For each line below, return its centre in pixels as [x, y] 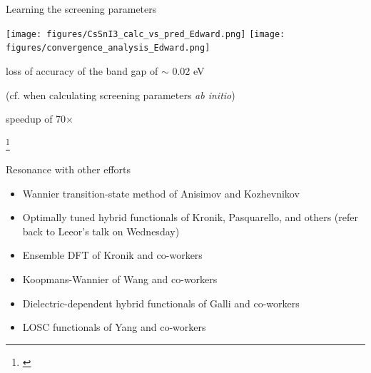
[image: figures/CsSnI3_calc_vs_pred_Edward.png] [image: [146, 34]
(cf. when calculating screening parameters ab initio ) [121, 94]
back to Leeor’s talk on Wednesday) [101, 231]
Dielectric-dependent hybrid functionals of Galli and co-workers [161, 303]
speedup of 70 [36, 119]
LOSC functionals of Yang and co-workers [114, 327]
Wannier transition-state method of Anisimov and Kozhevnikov [161, 193]
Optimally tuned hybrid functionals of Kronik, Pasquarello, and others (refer [190, 217]
